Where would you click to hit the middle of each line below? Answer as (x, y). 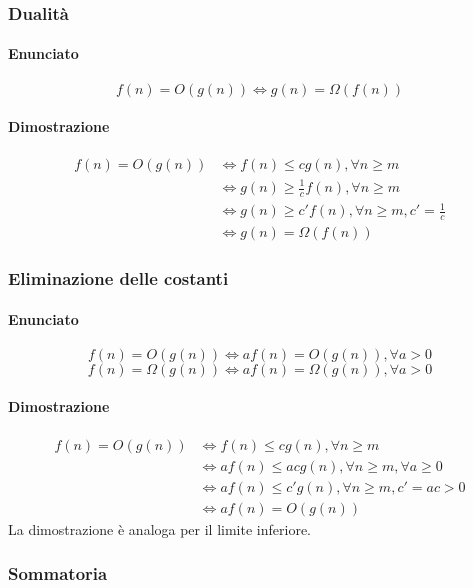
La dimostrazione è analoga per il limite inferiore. (159, 528)
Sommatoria (58, 573)
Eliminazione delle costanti (118, 278)
